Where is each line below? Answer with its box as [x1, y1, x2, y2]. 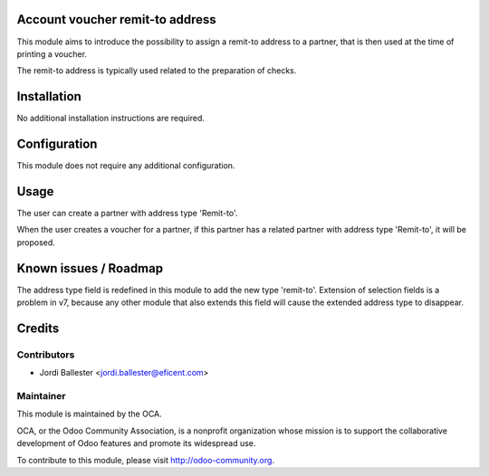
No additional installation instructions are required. [16, 113, 206, 124]
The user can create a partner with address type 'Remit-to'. [16, 208, 238, 219]
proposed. [16, 236, 56, 248]
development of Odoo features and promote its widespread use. [16, 438, 256, 449]
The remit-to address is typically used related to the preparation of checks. [16, 65, 297, 76]
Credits [16, 320, 60, 336]
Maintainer [16, 390, 66, 403]
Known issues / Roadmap [16, 261, 163, 276]
